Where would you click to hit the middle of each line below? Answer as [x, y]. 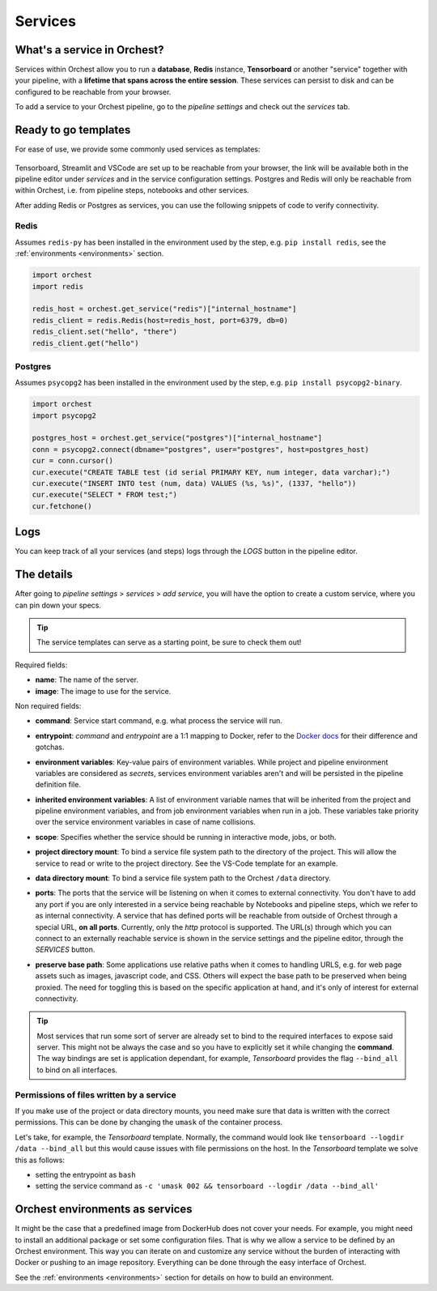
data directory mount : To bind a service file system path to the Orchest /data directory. [183, 878]
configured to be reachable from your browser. [93, 92]
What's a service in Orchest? [89, 50]
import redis [58, 286]
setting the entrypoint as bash [86, 1174]
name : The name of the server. [87, 680]
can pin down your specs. [58, 605]
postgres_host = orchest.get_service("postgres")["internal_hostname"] [177, 438]
